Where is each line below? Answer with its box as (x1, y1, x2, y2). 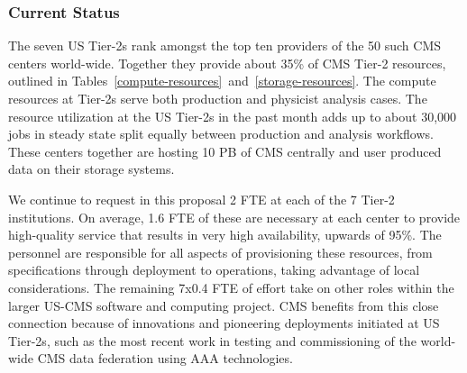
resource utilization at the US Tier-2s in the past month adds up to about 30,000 (8, 106, 457, 125)
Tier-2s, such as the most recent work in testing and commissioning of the (8, 331, 417, 350)
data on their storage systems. (8, 159, 175, 178)
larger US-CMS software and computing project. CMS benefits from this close (8, 296, 439, 314)
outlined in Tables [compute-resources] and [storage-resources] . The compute (8, 71, 436, 90)
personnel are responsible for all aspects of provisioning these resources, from (8, 242, 433, 261)
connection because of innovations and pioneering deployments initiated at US (8, 314, 440, 332)
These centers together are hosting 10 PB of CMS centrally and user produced (8, 141, 442, 160)
